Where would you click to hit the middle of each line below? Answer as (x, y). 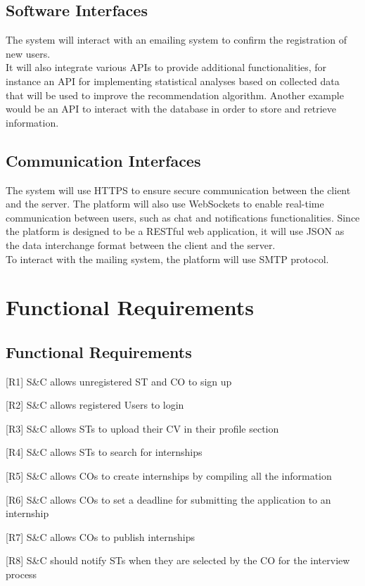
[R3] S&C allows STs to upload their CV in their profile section (142, 428)
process (21, 574)
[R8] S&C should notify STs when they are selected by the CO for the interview (178, 560)
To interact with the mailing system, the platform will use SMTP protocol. (167, 259)
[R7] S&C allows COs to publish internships (100, 536)
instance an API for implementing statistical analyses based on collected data (173, 81)
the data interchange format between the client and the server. (141, 244)
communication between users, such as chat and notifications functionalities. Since (183, 217)
